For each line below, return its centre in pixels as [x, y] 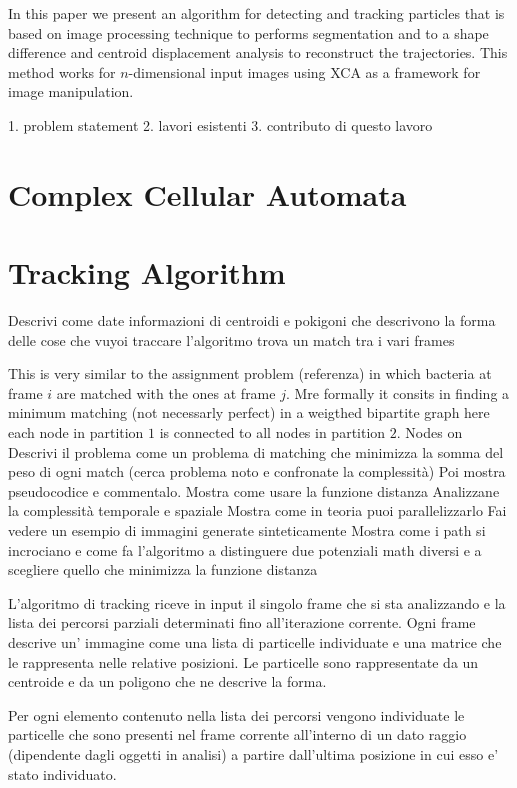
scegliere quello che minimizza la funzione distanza [163, 569]
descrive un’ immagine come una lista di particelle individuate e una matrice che [255, 641]
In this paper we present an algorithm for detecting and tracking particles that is [256, 13]
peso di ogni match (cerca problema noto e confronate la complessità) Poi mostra [257, 471]
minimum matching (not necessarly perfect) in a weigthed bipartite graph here [249, 412]
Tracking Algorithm [147, 272]
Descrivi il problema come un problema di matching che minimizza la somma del [256, 451]
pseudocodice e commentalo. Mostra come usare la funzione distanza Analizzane [254, 490]
